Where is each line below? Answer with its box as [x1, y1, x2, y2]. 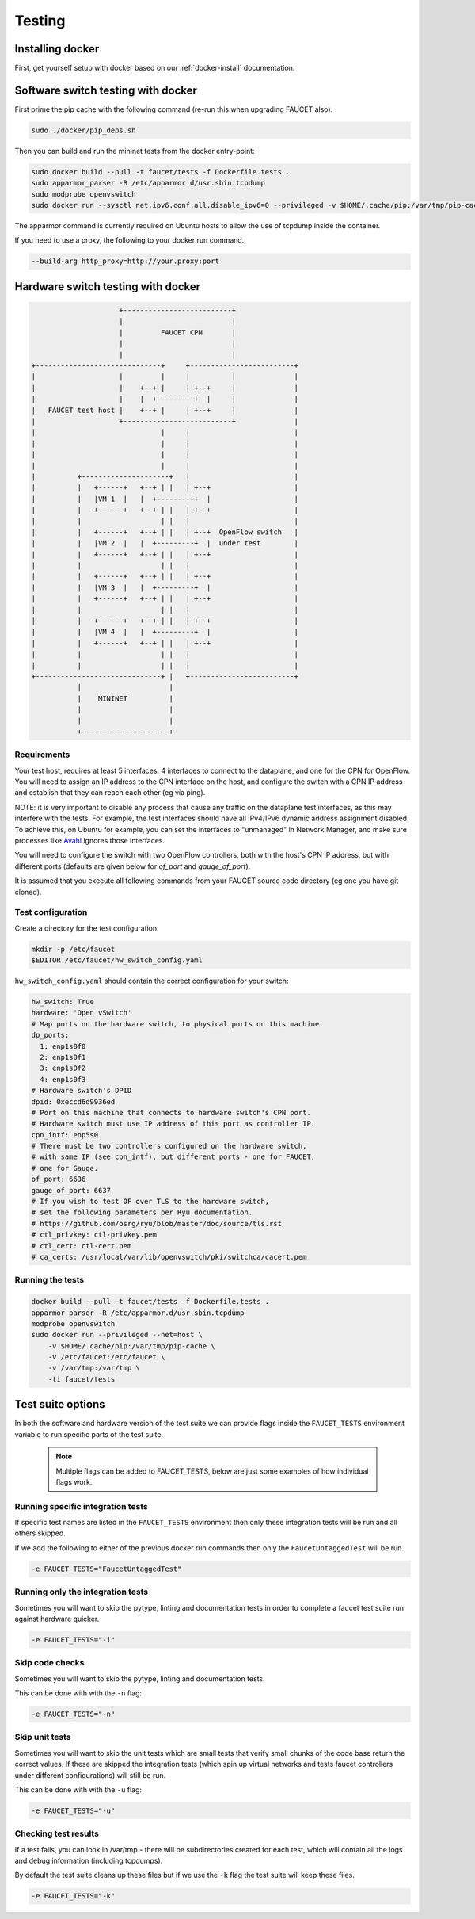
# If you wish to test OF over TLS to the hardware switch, [31, 1197, 270, 1206]
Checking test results [14, 1828, 99, 1839]
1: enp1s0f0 [40, 1042, 86, 1050]
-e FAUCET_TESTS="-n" [31, 1710, 116, 1719]
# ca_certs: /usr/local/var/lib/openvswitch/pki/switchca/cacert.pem [31, 1252, 307, 1261]
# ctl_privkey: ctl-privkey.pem [31, 1230, 158, 1240]
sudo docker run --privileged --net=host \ [31, 1330, 203, 1340]
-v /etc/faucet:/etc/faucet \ [47, 1352, 165, 1362]
